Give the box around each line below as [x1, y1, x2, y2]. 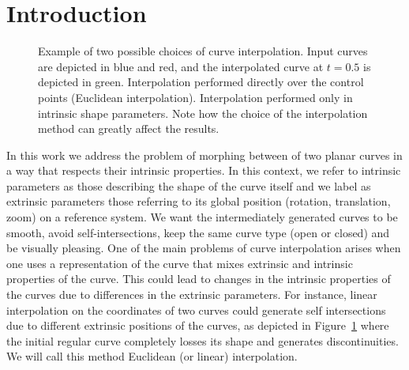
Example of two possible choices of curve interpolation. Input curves [38, 43, 368, 59]
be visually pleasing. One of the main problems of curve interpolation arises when [6, 240, 401, 256]
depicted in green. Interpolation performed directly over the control [38, 74, 364, 90]
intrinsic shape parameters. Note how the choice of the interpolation [38, 104, 368, 121]
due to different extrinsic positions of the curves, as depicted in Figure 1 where [6, 317, 389, 334]
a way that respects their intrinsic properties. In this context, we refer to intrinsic [6, 162, 401, 179]
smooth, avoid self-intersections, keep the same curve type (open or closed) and [6, 224, 390, 240]
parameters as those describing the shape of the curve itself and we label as [6, 177, 371, 194]
